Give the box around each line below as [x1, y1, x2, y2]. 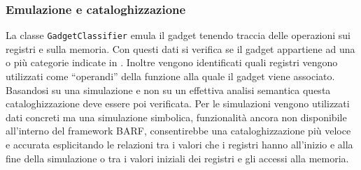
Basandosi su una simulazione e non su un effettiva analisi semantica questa [6, 82, 331, 97]
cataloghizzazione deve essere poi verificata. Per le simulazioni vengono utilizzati [6, 96, 350, 111]
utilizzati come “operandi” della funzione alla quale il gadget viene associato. [6, 69, 335, 84]
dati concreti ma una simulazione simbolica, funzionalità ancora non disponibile [6, 109, 347, 124]
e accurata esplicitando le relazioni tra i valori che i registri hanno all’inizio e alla [6, 137, 353, 152]
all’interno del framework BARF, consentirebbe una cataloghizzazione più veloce [6, 123, 351, 138]
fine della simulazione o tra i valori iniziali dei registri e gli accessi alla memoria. [6, 150, 349, 165]
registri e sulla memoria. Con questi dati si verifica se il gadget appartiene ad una [6, 41, 355, 56]
